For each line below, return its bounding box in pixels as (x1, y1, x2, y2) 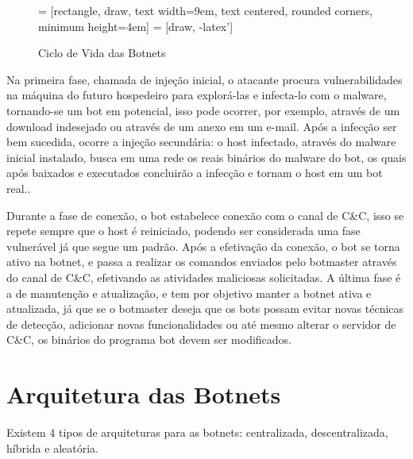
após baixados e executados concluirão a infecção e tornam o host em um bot (6, 164, 383, 181)
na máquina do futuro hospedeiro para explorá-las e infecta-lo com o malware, (6, 87, 387, 103)
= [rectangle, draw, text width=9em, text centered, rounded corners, (38, 2, 373, 18)
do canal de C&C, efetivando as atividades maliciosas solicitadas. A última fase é (6, 268, 401, 285)
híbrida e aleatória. (6, 439, 98, 456)
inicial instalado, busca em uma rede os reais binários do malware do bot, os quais (6, 148, 407, 165)
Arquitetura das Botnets (6, 378, 281, 411)
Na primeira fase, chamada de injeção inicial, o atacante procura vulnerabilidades (6, 71, 403, 87)
